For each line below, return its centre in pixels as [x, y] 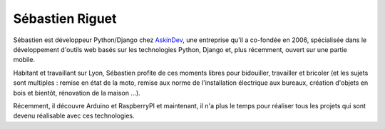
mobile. [24, 60]
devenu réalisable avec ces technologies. [74, 116]
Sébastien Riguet [65, 19]
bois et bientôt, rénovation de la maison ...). [77, 93]
